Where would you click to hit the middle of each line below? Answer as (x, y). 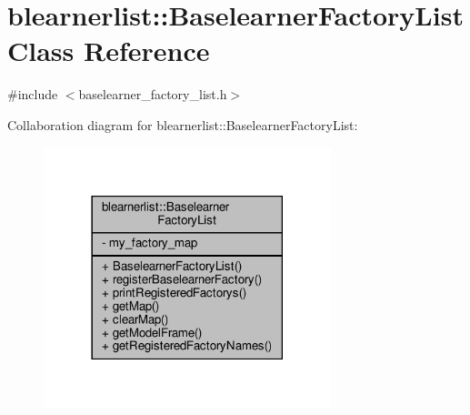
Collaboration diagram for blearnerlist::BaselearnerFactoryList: (183, 124)
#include (33, 94)
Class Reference (109, 51)
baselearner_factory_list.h (153, 94)
